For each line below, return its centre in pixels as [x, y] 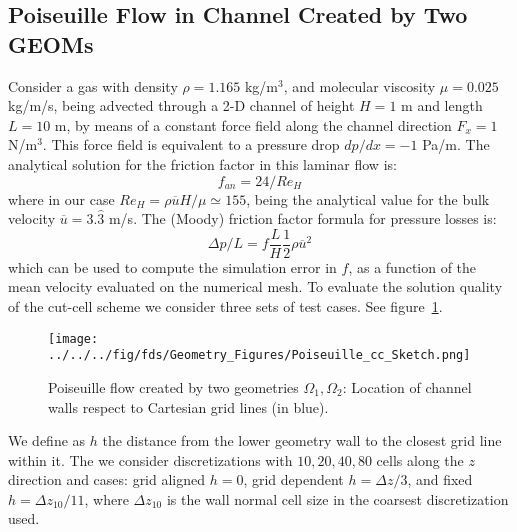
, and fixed [440, 479]
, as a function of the [412, 266]
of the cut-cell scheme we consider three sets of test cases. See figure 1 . [225, 306]
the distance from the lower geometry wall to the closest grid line [302, 440]
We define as [47, 440]
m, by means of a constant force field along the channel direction [253, 124]
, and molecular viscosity [359, 85]
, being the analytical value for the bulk [368, 198]
